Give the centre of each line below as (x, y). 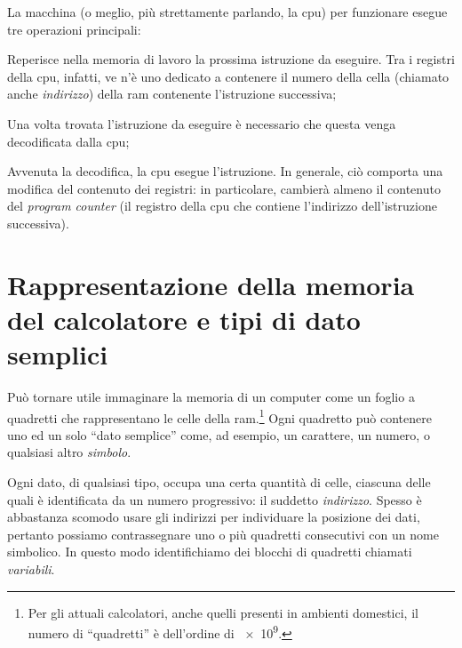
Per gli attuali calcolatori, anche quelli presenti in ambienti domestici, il (223, 612)
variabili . (31, 569)
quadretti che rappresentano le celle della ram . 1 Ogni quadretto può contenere (219, 416)
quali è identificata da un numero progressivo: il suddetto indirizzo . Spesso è (215, 499)
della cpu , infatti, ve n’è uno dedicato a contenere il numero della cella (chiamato (228, 76)
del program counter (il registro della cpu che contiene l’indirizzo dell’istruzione (222, 206)
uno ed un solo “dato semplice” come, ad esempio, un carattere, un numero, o (219, 434)
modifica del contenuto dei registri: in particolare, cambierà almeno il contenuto (224, 188)
